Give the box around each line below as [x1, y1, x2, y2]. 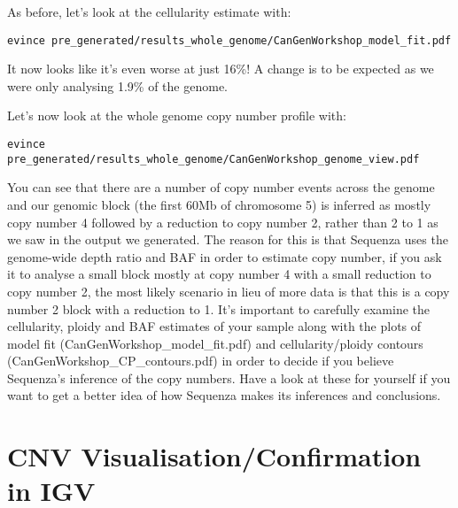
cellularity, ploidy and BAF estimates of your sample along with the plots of [7, 317, 422, 335]
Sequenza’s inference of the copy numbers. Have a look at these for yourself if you [7, 368, 451, 387]
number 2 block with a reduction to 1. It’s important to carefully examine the [7, 299, 431, 318]
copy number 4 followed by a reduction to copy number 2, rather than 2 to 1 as [7, 212, 439, 231]
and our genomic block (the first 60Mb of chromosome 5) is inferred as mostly [7, 195, 431, 213]
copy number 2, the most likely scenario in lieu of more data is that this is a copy [7, 281, 450, 300]
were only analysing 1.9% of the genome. [7, 76, 228, 95]
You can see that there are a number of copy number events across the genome [7, 178, 435, 196]
